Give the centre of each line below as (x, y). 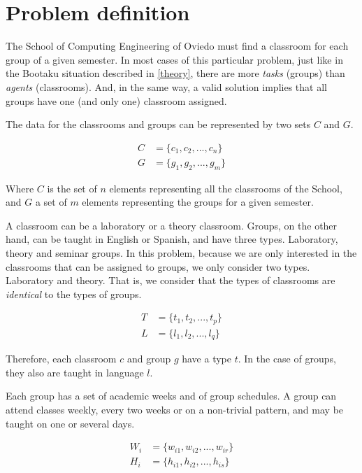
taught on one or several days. (70, 423)
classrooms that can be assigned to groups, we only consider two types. (158, 266)
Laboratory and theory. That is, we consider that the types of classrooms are (171, 280)
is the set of (72, 188)
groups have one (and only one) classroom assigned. (116, 100)
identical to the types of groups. (74, 294)
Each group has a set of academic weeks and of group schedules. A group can (171, 396)
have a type (207, 359)
